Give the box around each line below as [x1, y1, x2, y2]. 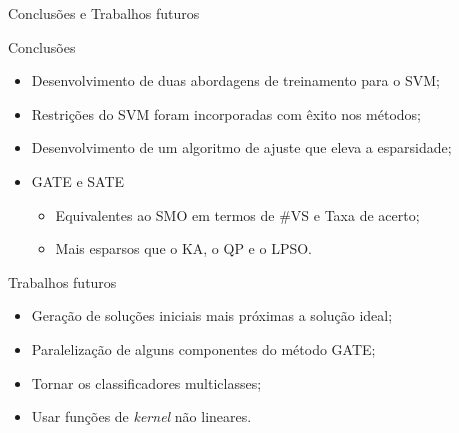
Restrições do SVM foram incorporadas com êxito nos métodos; [31, 103, 422, 124]
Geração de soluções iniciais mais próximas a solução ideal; [31, 305, 393, 326]
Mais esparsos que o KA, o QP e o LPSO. [55, 238, 313, 259]
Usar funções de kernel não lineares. [31, 406, 252, 427]
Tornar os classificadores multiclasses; [31, 372, 262, 393]
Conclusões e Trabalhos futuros [8, 3, 200, 23]
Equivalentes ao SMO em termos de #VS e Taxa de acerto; [55, 204, 420, 225]
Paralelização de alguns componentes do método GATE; [31, 338, 376, 359]
